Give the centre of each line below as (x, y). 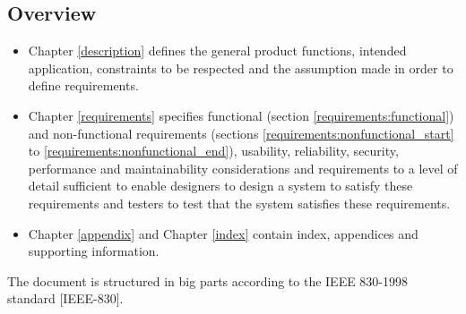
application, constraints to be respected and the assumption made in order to (241, 68)
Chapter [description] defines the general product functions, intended (217, 51)
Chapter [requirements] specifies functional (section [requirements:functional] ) (241, 115)
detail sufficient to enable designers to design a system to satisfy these (220, 186)
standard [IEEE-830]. (65, 298)
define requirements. (83, 85)
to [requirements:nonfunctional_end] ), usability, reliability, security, (213, 151)
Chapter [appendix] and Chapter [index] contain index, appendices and (223, 233)
